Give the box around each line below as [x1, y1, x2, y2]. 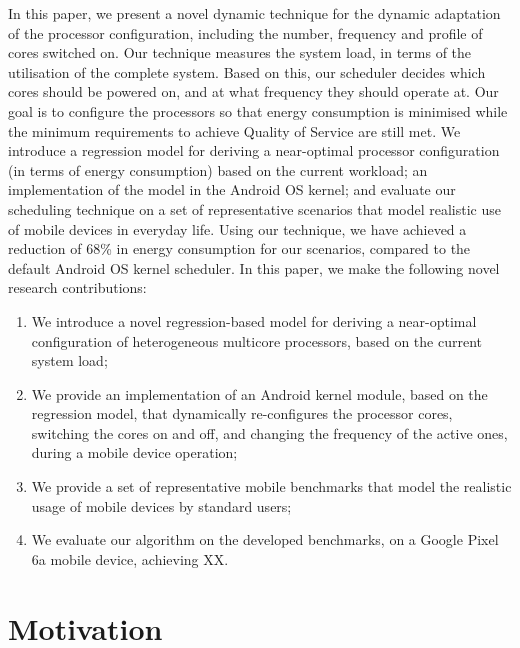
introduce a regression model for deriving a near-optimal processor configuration [8, 140, 500, 161]
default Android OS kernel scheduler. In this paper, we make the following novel [8, 257, 500, 278]
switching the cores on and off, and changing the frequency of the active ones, [31, 422, 508, 443]
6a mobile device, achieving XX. [31, 548, 229, 569]
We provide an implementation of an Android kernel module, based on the [31, 383, 488, 404]
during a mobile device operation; [31, 442, 238, 463]
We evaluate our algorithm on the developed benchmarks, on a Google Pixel [31, 529, 499, 550]
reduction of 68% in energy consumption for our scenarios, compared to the [8, 238, 471, 259]
